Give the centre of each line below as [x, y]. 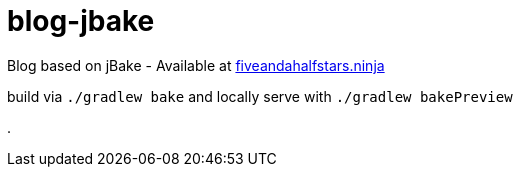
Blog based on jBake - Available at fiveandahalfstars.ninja [196, 65]
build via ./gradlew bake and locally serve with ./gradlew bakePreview [260, 96]
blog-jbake [81, 21]
